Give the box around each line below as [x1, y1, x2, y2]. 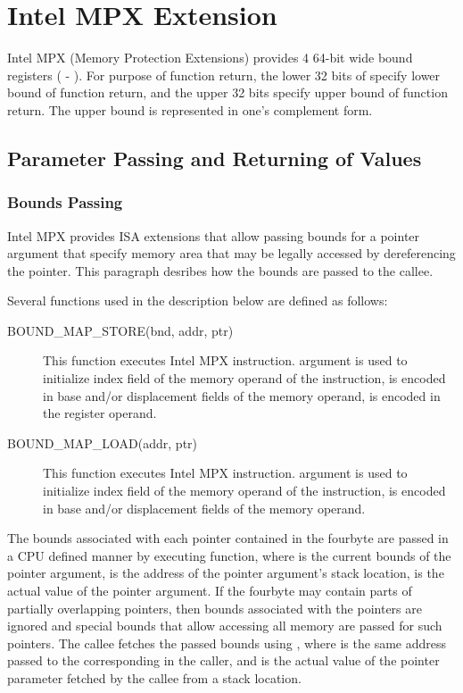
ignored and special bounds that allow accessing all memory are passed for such [7, 616, 442, 635]
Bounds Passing [7, 191, 123, 213]
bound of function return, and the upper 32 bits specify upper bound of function [7, 83, 448, 102]
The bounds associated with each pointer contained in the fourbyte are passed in [7, 529, 449, 547]
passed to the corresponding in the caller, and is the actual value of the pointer [7, 651, 440, 670]
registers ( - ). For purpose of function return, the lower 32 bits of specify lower [7, 65, 441, 84]
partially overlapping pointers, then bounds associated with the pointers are [7, 598, 422, 617]
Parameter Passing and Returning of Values [7, 144, 422, 171]
